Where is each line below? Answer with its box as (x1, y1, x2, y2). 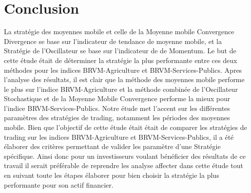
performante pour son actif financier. (4, 179, 114, 190)
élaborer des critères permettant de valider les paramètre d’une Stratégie (4, 141, 221, 151)
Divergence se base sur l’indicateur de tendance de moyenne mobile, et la (4, 36, 222, 46)
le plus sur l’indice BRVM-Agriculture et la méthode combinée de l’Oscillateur (4, 84, 238, 94)
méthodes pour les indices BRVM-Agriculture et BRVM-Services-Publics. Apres (4, 64, 242, 75)
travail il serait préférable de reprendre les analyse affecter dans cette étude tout (4, 160, 243, 171)
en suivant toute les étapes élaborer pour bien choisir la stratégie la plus (4, 170, 219, 180)
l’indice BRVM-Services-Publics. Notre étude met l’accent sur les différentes (4, 103, 230, 113)
